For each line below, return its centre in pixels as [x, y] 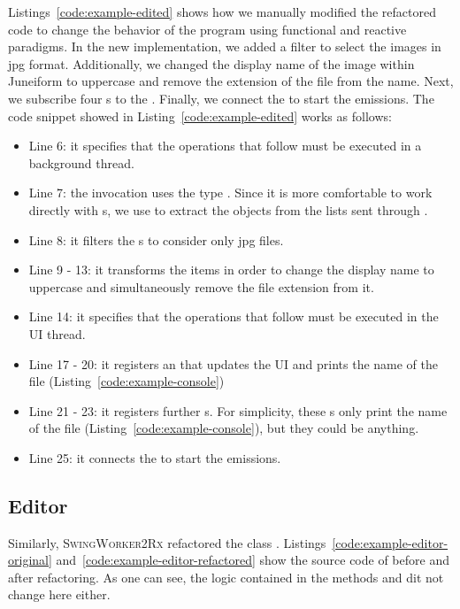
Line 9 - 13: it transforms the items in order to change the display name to [231, 270]
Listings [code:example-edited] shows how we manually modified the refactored [222, 12]
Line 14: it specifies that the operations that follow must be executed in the [234, 316]
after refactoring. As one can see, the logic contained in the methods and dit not [226, 577]
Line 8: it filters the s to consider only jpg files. [156, 239]
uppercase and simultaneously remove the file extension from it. [201, 286]
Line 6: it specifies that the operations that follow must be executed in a [225, 146]
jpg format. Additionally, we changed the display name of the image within [211, 63]
